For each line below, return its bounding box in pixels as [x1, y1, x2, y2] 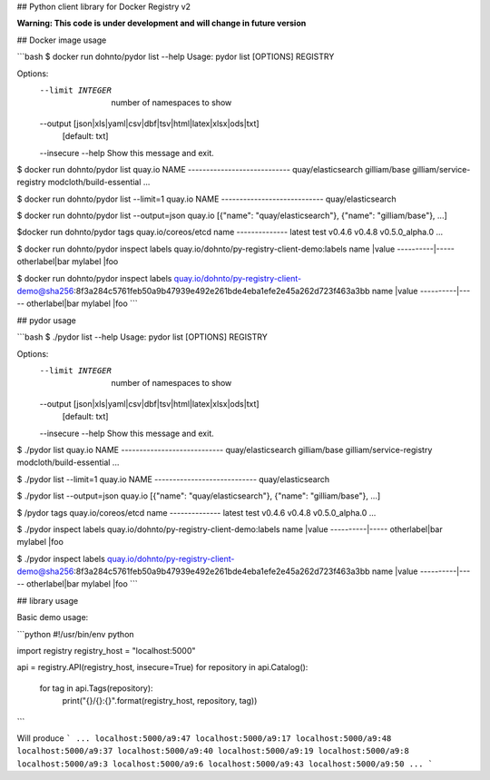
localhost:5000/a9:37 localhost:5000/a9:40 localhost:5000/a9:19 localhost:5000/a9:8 [16, 745, 410, 756]
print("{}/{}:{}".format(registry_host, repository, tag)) [62, 696, 258, 706]
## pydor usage [16, 314, 77, 326]
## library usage [16, 595, 79, 606]
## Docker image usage [16, 35, 107, 45]
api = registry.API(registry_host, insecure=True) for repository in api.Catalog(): [16, 662, 309, 673]
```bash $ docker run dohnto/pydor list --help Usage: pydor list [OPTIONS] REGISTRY [16, 51, 335, 63]
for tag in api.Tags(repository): [39, 682, 153, 694]
